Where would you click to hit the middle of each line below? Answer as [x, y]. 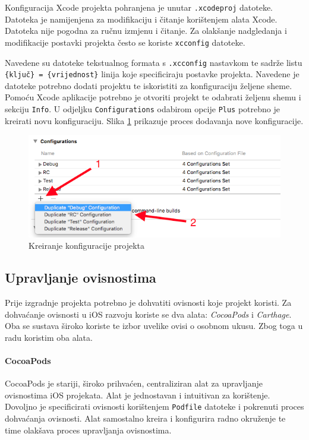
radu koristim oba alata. [49, 337]
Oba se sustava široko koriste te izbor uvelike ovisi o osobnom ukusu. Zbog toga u [154, 326]
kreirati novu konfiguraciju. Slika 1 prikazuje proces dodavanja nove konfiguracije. [154, 120]
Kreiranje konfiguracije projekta [87, 246]
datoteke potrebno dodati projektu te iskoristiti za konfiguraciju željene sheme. [149, 85]
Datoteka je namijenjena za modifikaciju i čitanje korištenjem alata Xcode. [141, 19]
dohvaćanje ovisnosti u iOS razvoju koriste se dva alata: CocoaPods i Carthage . [148, 314]
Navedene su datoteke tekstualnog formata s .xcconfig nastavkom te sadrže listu [154, 62]
